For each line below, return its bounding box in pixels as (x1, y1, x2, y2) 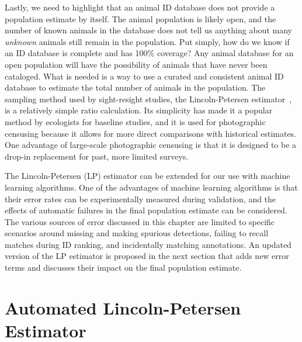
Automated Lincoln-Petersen (5, 295, 241, 319)
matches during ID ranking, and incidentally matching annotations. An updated (5, 238, 291, 250)
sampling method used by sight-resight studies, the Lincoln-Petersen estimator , (5, 92, 292, 105)
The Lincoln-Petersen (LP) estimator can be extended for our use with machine (5, 170, 290, 182)
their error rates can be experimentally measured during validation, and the (5, 192, 276, 205)
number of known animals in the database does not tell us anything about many (5, 24, 292, 36)
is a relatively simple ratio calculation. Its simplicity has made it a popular (5, 104, 273, 116)
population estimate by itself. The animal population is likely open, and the (5, 12, 276, 25)
